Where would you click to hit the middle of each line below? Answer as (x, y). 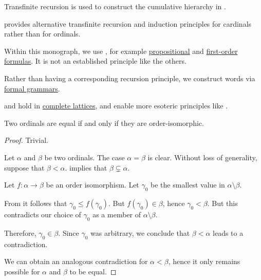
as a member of (117, 214)
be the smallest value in (188, 185)
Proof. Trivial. (26, 140)
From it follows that (36, 203)
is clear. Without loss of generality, (202, 157)
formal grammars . (32, 88)
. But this (222, 203)
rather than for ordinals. (42, 34)
